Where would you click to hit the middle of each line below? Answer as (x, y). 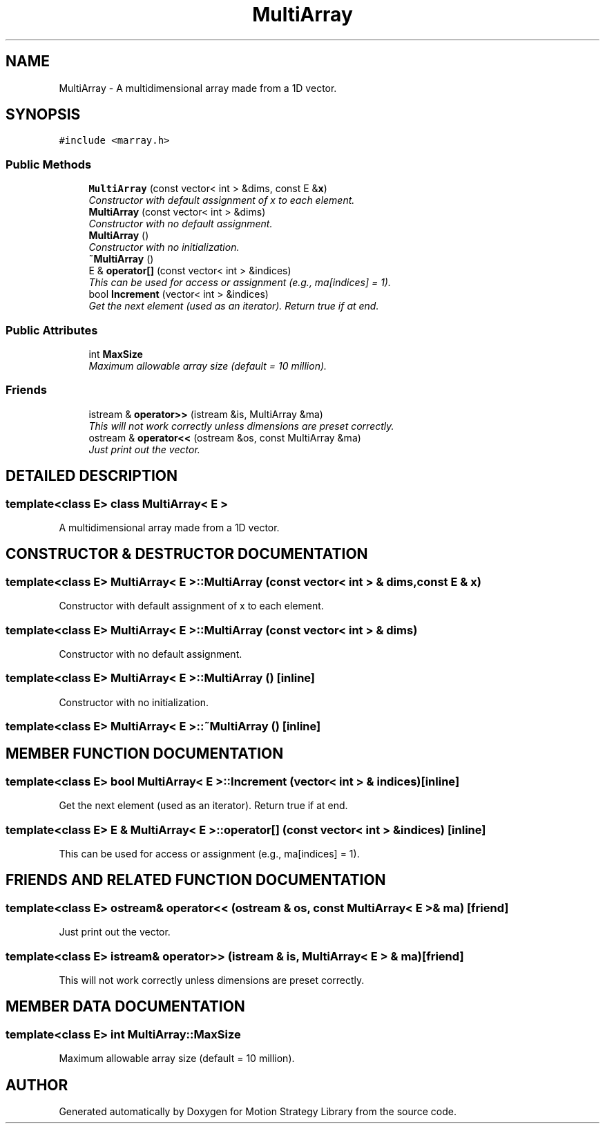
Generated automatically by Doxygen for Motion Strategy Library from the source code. (258, 1111)
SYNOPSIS (43, 115)
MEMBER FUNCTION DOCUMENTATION (145, 754)
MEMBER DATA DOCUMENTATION (125, 1007)
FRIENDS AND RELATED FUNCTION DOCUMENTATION (196, 880)
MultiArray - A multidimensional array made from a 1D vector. (198, 88)
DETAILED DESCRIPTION (92, 476)
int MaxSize (116, 354)
